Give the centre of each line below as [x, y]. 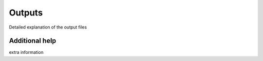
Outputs [26, 13]
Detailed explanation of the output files [48, 27]
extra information [26, 52]
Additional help [33, 41]
